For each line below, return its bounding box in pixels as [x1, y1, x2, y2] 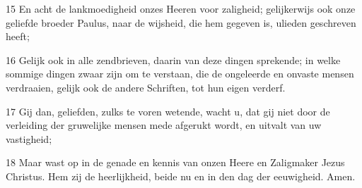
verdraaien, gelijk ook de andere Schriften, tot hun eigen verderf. [6, 80, 286, 94]
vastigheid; [6, 131, 52, 146]
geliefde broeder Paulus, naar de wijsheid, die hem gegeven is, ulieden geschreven [6, 15, 356, 30]
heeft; [6, 29, 30, 44]
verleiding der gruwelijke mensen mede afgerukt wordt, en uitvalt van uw [6, 118, 322, 132]
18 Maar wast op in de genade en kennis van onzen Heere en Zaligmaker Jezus [6, 155, 345, 170]
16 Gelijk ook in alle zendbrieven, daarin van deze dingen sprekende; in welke [6, 52, 341, 67]
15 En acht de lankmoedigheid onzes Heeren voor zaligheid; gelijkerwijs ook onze [6, 1, 356, 15]
